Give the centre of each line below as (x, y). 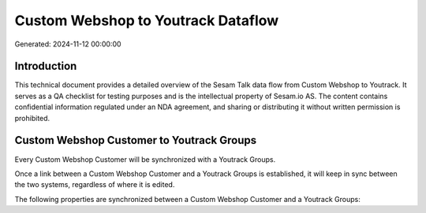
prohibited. (32, 118)
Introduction (46, 66)
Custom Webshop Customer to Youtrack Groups (135, 140)
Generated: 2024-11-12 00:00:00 (68, 44)
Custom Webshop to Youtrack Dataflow (147, 20)
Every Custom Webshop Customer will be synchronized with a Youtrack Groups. (145, 159)
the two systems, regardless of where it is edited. (95, 185)
